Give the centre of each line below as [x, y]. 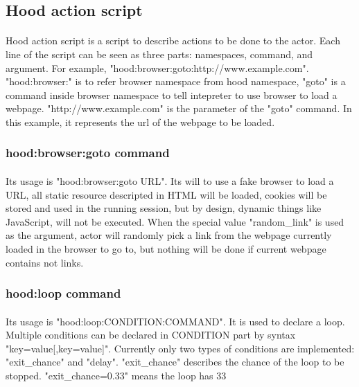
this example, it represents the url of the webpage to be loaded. [140, 121]
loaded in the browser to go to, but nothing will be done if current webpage [166, 248]
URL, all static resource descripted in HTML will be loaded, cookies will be [166, 194]
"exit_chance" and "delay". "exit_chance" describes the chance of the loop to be [175, 362]
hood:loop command [63, 293]
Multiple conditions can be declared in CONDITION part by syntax [151, 335]
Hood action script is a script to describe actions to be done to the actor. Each [173, 40]
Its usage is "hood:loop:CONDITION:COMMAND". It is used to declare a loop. [175, 321]
